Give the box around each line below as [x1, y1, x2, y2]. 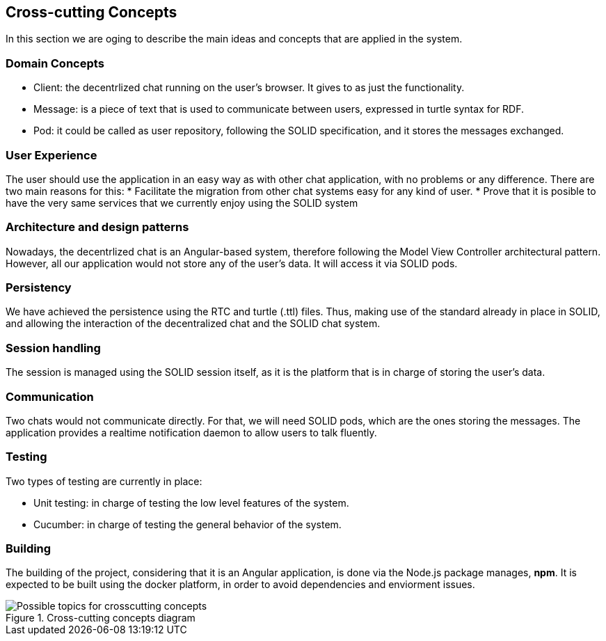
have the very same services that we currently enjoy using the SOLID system [6, 196, 358, 209]
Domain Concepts [6, 56, 104, 70]
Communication [6, 389, 94, 404]
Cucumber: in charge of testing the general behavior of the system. [33, 518, 342, 530]
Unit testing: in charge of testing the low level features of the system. [33, 496, 349, 509]
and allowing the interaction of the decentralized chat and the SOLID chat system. [6, 317, 381, 330]
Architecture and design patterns [6, 220, 189, 235]
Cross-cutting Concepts [6, 3, 177, 21]
